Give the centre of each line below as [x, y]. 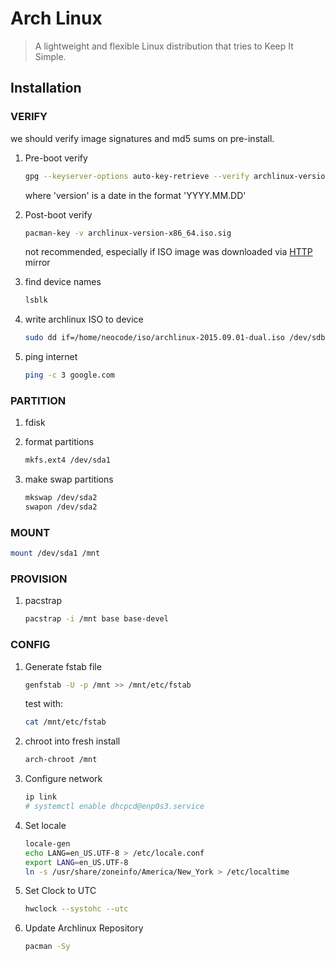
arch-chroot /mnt [61, 760]
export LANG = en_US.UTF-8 [76, 862]
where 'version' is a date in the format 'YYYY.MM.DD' [135, 195]
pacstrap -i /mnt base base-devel [96, 619]
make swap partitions [69, 479]
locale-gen [47, 843]
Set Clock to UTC [60, 891]
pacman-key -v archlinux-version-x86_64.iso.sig [128, 233]
